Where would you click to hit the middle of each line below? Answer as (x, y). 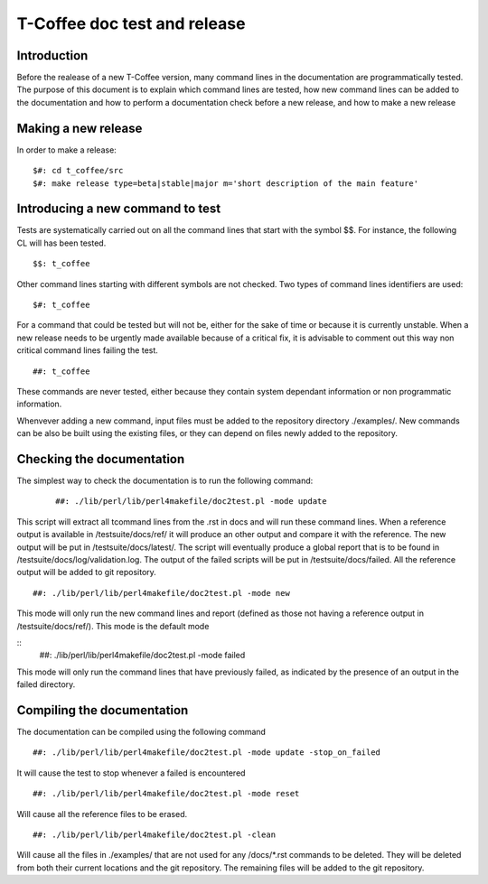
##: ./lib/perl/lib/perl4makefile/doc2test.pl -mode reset (166, 794)
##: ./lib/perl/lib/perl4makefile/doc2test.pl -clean (154, 834)
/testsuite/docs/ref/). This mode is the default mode (113, 626)
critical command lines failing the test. (87, 350)
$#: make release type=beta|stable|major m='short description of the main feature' (226, 183)
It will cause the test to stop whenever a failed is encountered (131, 773)
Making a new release (80, 128)
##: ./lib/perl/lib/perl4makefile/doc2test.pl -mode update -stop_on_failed (207, 753)
